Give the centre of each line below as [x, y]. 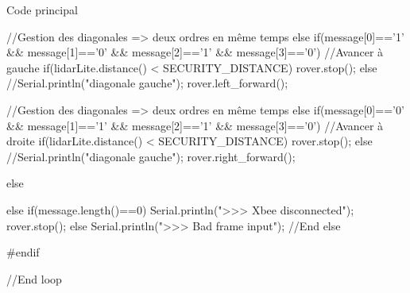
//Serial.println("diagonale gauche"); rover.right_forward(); [151, 156]
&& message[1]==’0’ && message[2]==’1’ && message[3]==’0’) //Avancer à [195, 52]
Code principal [42, 10]
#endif [23, 252]
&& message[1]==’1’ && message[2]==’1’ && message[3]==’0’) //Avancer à [195, 125]
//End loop [34, 278]
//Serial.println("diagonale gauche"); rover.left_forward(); [147, 83]
